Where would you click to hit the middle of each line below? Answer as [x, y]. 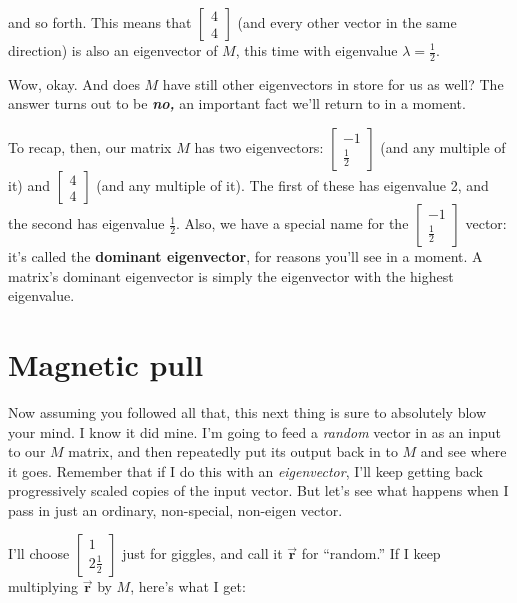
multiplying [43, 586]
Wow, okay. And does [74, 83]
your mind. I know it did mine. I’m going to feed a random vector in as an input [254, 431]
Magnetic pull [106, 363]
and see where [463, 451]
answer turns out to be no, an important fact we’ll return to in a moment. [237, 103]
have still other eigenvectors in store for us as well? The [333, 83]
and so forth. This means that [100, 22]
